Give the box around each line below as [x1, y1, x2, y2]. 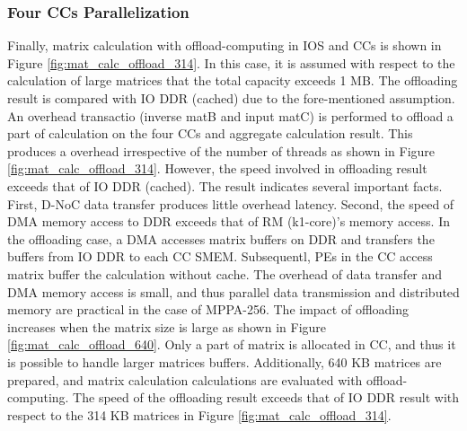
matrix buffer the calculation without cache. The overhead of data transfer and [7, 264, 443, 283]
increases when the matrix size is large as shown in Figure [7, 317, 327, 336]
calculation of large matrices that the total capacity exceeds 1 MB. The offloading [7, 71, 458, 90]
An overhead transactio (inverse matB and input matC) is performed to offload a [7, 106, 454, 125]
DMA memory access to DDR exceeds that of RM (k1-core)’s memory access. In [7, 212, 450, 231]
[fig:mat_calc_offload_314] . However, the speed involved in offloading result [7, 159, 427, 178]
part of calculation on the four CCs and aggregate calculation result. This [7, 124, 413, 143]
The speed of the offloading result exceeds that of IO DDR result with [73, 388, 460, 407]
